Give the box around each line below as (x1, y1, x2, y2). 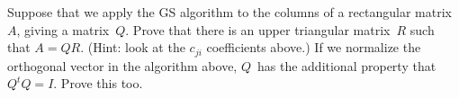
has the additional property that (256, 56, 436, 75)
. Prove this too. (53, 74, 143, 93)
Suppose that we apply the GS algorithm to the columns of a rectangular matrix (7, 3, 452, 21)
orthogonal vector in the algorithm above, (7, 56, 238, 75)
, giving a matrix (16, 20, 110, 39)
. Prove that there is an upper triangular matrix (125, 20, 391, 39)
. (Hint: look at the (80, 38, 185, 57)
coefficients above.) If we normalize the (206, 38, 421, 57)
